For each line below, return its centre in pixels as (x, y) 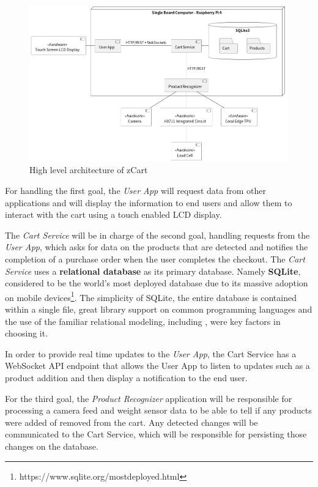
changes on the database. (52, 446)
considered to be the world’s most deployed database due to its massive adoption (157, 283)
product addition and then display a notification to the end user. (126, 377)
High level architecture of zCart (89, 170)
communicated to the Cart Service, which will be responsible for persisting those (156, 434)
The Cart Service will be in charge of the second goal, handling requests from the (157, 235)
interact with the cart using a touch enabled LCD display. (113, 214)
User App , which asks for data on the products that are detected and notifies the (157, 247)
